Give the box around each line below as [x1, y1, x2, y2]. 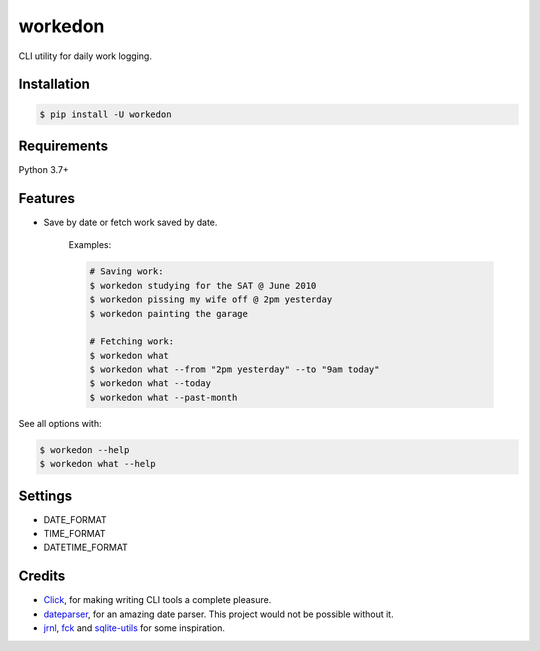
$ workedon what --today [89, 378, 212, 389]
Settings [18, 487, 73, 504]
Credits [18, 568, 66, 585]
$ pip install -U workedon [39, 108, 172, 120]
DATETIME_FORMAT [43, 541, 129, 554]
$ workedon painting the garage [89, 308, 249, 319]
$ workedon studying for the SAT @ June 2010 [89, 280, 317, 291]
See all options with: [18, 417, 102, 429]
